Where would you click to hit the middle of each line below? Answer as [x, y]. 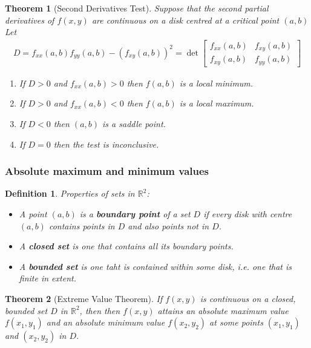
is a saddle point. [134, 123]
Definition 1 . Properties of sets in [70, 193]
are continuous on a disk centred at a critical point [185, 20]
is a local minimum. [216, 83]
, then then [100, 310]
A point [33, 213]
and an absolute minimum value [106, 322]
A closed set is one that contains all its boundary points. [126, 246]
